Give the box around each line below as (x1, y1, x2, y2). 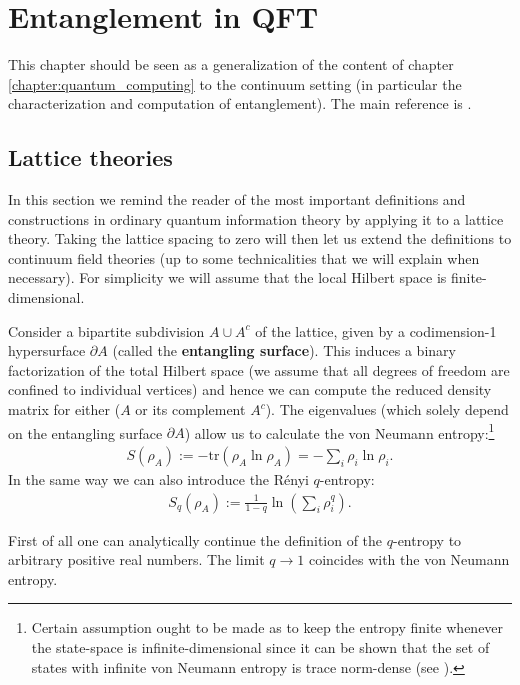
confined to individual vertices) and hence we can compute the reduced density (8, 379, 492, 400)
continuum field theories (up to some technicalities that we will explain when (8, 247, 480, 268)
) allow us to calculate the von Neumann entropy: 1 (184, 419, 495, 443)
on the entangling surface (8, 422, 163, 443)
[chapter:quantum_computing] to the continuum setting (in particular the (8, 73, 462, 94)
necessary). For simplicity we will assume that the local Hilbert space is (8, 267, 447, 288)
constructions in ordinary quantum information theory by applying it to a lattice (8, 208, 504, 229)
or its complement (135, 399, 246, 420)
